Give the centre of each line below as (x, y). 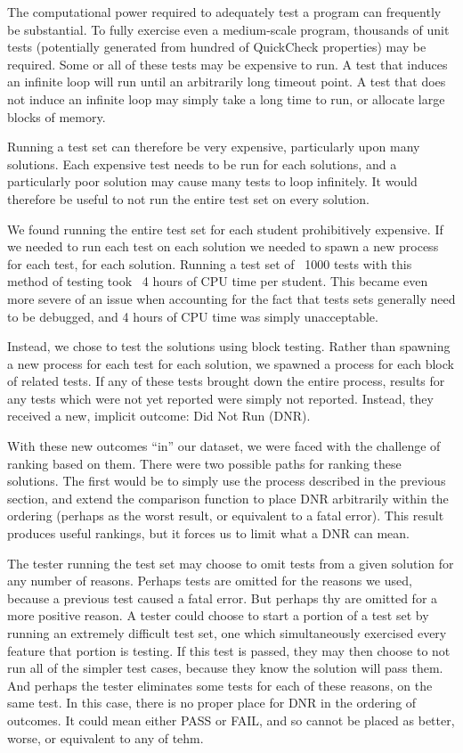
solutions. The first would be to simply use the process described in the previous (227, 481)
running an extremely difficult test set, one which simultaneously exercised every (227, 633)
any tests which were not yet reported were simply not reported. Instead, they (220, 398)
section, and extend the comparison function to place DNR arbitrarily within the (228, 498)
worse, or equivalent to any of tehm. (106, 737)
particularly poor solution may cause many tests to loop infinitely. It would (212, 181)
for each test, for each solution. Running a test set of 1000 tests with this (210, 263)
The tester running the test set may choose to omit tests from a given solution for (231, 563)
